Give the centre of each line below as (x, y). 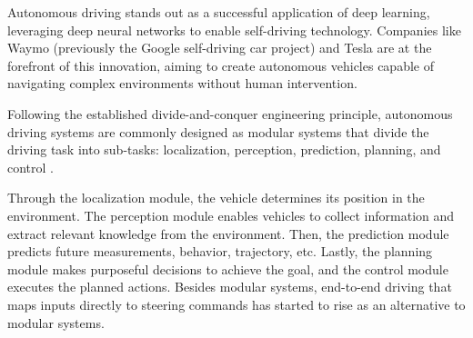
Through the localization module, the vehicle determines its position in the (216, 198)
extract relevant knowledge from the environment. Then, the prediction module (228, 233)
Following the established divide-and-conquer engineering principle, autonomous (230, 113)
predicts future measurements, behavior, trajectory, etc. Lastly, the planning (220, 251)
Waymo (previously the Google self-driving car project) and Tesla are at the (220, 48)
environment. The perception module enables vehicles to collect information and (231, 215)
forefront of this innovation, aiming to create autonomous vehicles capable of (221, 65)
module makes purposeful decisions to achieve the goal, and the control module (228, 268)
